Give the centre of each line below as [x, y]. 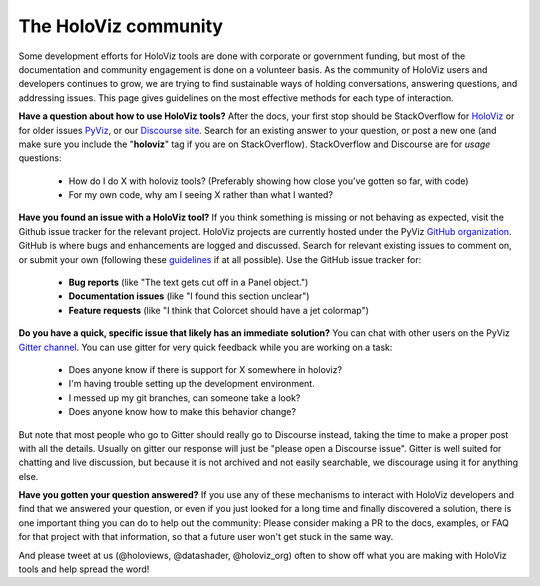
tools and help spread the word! [84, 569]
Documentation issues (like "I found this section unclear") [189, 296]
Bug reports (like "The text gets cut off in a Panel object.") [188, 282]
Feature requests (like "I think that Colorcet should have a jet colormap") [219, 310]
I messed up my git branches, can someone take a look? [184, 397]
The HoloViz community [121, 26]
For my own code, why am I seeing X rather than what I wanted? [201, 195]
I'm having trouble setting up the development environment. [191, 384]
